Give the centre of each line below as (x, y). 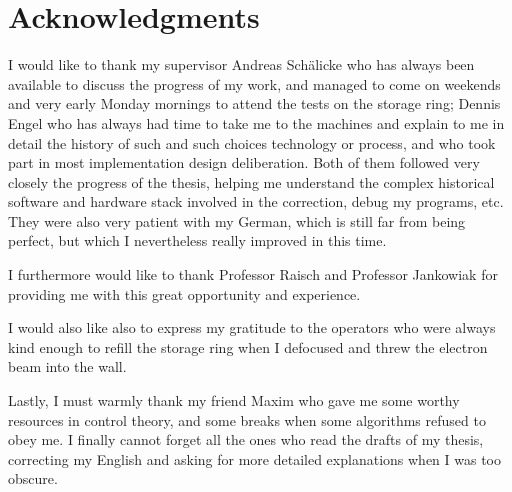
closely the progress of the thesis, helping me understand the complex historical (251, 181)
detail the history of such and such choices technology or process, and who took (252, 142)
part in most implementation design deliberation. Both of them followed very (244, 162)
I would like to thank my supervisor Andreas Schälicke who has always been (241, 64)
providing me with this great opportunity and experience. (184, 293)
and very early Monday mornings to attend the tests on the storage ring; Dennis (254, 103)
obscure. (33, 478)
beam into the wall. (67, 366)
